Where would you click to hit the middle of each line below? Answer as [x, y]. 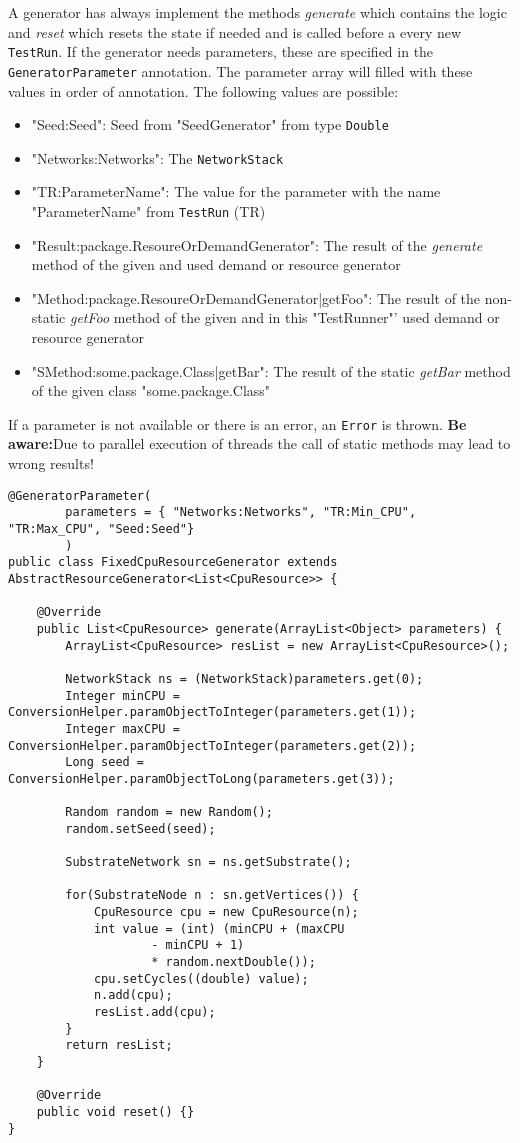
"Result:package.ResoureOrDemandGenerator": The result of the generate [257, 244]
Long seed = [105, 762]
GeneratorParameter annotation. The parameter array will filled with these [240, 70]
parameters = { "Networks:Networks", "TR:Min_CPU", [241, 512]
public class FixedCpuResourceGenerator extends [173, 562]
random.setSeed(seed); [140, 828]
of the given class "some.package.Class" [151, 390]
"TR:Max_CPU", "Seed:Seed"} [101, 528]
